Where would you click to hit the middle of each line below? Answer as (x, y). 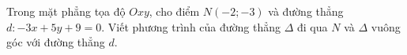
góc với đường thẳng (56, 42)
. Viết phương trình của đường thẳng (191, 26)
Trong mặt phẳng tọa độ (66, 11)
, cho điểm (174, 11)
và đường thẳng (306, 11)
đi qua (313, 26)
